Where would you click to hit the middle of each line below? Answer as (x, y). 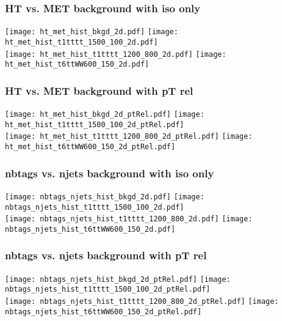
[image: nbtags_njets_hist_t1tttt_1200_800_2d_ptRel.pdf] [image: (142, 302)
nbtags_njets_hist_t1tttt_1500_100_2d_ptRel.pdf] (108, 290)
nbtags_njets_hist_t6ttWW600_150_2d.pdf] (90, 229)
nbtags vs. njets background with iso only (110, 173)
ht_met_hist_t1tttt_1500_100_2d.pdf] (81, 42)
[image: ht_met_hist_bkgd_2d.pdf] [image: (92, 32)
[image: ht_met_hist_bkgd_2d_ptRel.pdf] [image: (105, 115)
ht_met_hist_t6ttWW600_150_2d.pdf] (77, 65)
